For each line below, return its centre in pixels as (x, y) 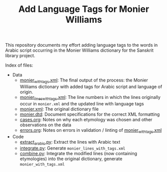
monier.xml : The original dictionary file (59, 109)
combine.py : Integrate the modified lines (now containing (79, 154)
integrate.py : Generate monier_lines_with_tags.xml (73, 148)
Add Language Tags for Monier (84, 9)
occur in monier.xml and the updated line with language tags (82, 103)
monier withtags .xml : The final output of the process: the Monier (84, 81)
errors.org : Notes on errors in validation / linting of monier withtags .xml (91, 130)
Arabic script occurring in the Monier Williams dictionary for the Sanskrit (79, 50)
